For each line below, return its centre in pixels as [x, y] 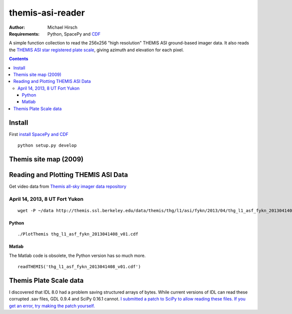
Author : [17, 27]
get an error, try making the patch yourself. [52, 306]
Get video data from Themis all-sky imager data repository [68, 186]
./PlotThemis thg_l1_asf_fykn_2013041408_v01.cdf [78, 234]
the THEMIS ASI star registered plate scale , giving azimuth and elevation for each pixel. [97, 50]
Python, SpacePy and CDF [74, 34]
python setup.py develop [47, 146]
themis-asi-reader [47, 13]
